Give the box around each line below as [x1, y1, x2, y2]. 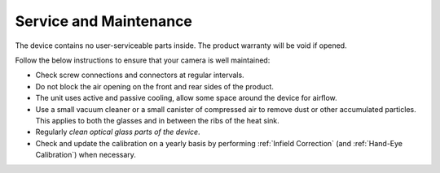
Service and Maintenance [15, 12, 193, 30]
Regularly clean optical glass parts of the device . [35, 127, 200, 137]
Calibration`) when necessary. [35, 150, 136, 160]
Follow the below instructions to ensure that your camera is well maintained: [15, 55, 271, 65]
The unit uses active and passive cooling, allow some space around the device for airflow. [35, 93, 337, 103]
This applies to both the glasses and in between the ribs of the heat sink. [35, 115, 280, 125]
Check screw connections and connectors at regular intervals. [35, 70, 244, 80]
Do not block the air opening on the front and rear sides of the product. [35, 81, 275, 91]
